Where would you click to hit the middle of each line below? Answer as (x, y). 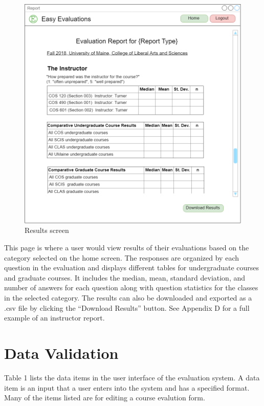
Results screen (47, 230)
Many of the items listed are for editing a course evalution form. (105, 398)
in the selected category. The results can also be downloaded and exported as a (128, 298)
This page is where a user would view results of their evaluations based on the (127, 248)
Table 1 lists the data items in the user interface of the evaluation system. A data (132, 377)
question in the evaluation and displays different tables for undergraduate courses (132, 268)
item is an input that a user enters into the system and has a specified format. (127, 387)
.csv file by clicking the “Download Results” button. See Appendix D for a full (127, 307)
